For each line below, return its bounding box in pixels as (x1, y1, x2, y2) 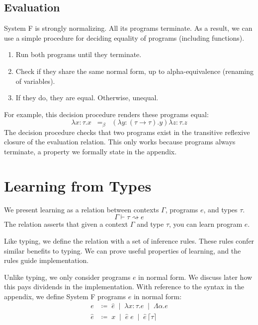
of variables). (15, 75, 55, 86)
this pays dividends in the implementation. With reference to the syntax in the (4, 281, 245, 292)
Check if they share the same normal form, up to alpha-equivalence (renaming (15, 65, 254, 76)
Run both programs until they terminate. (15, 49, 142, 60)
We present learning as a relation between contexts (4, 204, 159, 214)
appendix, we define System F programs (4, 291, 126, 301)
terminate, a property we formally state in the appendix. (4, 146, 177, 156)
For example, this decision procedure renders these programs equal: (4, 109, 209, 119)
